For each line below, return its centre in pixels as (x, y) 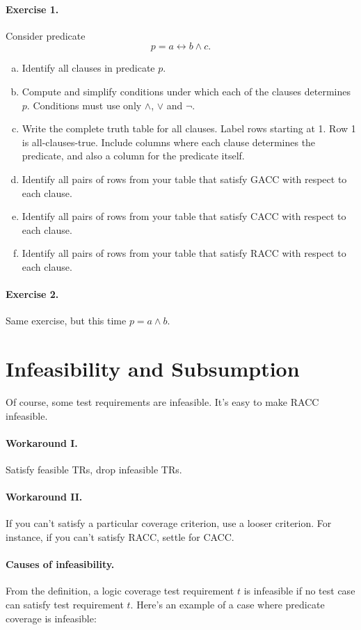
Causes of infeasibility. (60, 564)
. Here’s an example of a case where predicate (227, 604)
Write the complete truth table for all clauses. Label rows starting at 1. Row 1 (189, 128)
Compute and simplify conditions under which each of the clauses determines (186, 91)
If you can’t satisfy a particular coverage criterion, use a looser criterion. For (169, 523)
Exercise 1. (32, 9)
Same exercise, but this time (66, 321)
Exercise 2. (32, 294)
